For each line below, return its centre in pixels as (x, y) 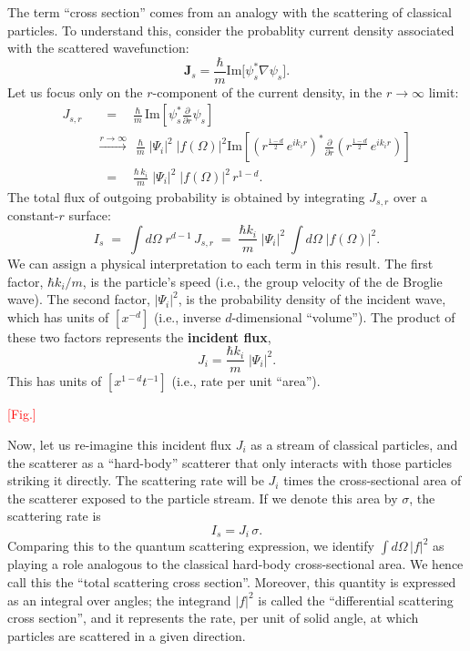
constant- (33, 215)
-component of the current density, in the (267, 92)
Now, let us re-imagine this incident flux (119, 444)
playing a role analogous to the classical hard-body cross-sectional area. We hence (235, 564)
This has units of (55, 381)
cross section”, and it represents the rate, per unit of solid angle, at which (213, 618)
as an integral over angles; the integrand (119, 600)
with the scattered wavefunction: (98, 48)
